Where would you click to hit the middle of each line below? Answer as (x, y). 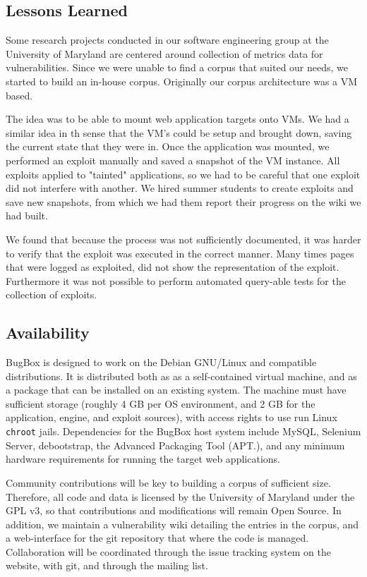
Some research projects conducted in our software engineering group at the (167, 40)
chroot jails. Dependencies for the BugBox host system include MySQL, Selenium (183, 431)
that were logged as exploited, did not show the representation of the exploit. (173, 267)
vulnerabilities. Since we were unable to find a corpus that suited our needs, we (177, 67)
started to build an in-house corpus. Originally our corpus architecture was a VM (182, 81)
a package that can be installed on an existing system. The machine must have (176, 390)
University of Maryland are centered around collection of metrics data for (164, 53)
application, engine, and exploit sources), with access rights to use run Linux (172, 417)
